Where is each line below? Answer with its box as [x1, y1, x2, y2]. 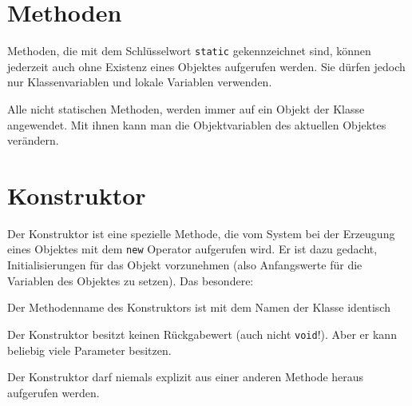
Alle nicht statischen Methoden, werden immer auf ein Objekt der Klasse [7, 100, 365, 117]
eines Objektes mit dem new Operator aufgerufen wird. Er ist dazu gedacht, [7, 241, 378, 257]
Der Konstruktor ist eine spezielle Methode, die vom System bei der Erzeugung [7, 225, 395, 241]
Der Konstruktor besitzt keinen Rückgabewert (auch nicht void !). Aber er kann [7, 325, 397, 342]
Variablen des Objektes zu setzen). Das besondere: [7, 272, 254, 289]
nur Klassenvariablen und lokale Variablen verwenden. [7, 74, 272, 90]
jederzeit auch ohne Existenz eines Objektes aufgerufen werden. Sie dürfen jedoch [7, 58, 406, 74]
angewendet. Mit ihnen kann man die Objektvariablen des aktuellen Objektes [7, 116, 386, 133]
